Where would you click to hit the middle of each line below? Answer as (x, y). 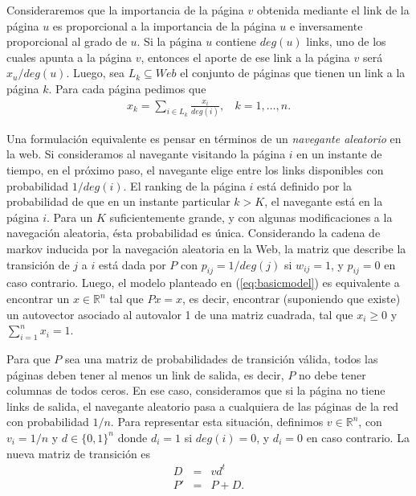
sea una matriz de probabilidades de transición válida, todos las (222, 358)
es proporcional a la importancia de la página (164, 25)
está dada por (132, 264)
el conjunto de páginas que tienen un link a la (293, 73)
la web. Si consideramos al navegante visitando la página (146, 154)
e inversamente (326, 25)
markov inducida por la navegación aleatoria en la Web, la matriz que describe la (206, 249)
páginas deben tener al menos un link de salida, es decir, (145, 374)
